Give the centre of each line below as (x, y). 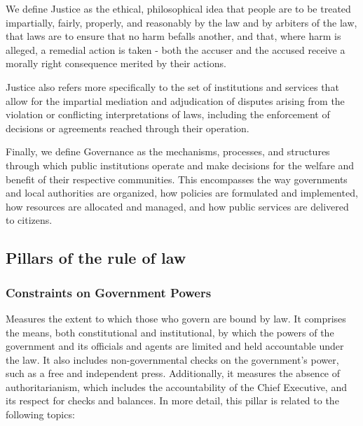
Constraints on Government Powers (109, 292)
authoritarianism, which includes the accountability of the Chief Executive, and (176, 386)
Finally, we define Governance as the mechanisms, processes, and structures (168, 151)
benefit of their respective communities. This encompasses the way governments (177, 179)
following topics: (40, 414)
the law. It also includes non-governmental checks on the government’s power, (172, 359)
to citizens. (29, 220)
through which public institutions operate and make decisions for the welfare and (180, 165)
